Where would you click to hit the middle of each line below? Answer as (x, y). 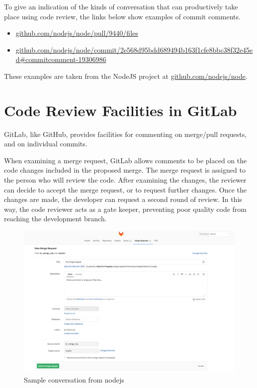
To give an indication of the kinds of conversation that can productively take (121, 6)
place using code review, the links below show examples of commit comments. (122, 16)
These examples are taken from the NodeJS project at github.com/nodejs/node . (126, 76)
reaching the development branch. (55, 219)
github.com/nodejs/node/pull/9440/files (77, 33)
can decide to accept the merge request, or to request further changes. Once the (126, 189)
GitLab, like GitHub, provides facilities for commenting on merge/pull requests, (126, 134)
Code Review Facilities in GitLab (121, 110)
